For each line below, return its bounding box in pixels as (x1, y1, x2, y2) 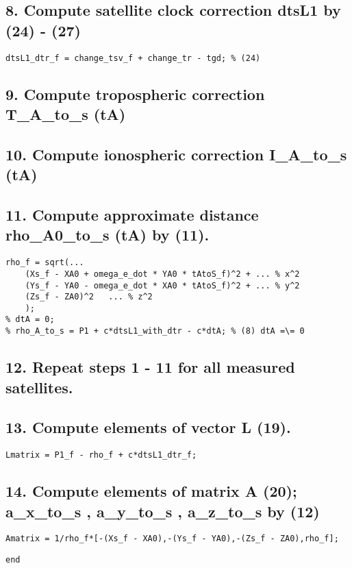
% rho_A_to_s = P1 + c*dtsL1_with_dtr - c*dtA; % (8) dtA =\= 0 (5, 326, 305, 336)
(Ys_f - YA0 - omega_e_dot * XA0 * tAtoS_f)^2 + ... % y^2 (25, 280, 300, 291)
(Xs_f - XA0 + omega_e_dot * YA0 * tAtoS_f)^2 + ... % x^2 (25, 269, 300, 279)
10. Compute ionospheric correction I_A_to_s (5, 143, 347, 164)
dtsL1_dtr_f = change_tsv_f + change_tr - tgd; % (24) (5, 53, 261, 63)
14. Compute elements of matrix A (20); (5, 480, 297, 502)
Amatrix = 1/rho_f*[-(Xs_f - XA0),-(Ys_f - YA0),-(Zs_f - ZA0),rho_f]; (5, 534, 339, 544)
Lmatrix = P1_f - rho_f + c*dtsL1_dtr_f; (5, 450, 197, 460)
